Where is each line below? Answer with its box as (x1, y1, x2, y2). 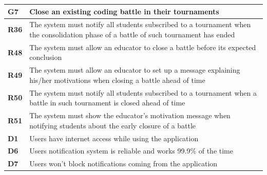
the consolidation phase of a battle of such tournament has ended (29, 29, 235, 39)
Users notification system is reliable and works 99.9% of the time (29, 145, 234, 156)
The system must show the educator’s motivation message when (29, 110, 231, 121)
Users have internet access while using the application (29, 133, 199, 143)
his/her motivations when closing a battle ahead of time (29, 74, 205, 85)
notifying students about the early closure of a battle (29, 120, 196, 130)
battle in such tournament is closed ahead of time (29, 97, 185, 108)
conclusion (29, 52, 62, 62)
